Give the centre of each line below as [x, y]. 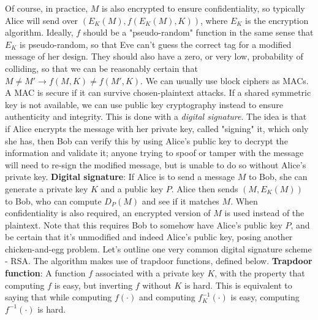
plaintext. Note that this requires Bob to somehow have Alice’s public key [144, 224]
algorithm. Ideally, [39, 32]
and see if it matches [180, 201]
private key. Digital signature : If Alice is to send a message [120, 177]
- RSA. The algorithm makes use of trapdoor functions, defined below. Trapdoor [159, 261]
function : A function [45, 273]
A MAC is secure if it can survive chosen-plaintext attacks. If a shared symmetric [158, 92]
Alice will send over [42, 20]
